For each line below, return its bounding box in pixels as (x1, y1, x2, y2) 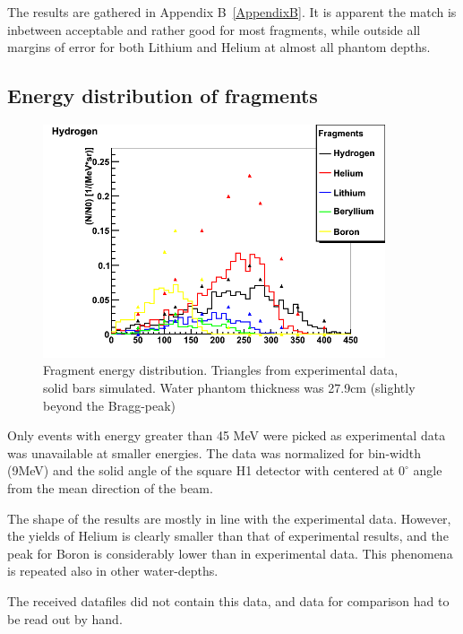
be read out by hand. (7, 609, 123, 628)
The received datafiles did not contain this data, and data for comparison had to (7, 591, 450, 610)
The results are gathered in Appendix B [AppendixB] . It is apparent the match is (7, 3, 457, 21)
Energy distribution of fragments (7, 82, 318, 109)
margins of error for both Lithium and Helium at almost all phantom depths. (7, 38, 431, 56)
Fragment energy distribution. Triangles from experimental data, (43, 360, 399, 379)
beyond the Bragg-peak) (43, 395, 176, 414)
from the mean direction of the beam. (7, 479, 213, 498)
